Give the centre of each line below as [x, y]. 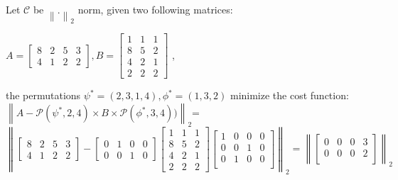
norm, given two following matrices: [155, 9]
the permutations [43, 95]
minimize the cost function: [289, 95]
